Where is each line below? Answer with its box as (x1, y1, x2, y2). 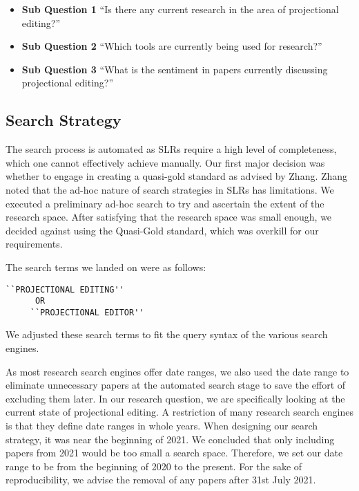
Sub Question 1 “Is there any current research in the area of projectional (21, 2, 339, 16)
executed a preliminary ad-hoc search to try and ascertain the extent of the (6, 196, 324, 210)
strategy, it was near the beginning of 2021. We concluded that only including (6, 432, 335, 446)
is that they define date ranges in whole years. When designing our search (6, 418, 318, 433)
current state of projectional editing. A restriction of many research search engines (6, 405, 353, 419)
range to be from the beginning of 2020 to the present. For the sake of (6, 458, 302, 473)
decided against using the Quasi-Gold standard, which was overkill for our (6, 223, 319, 237)
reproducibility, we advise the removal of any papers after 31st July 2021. (6, 472, 316, 487)
